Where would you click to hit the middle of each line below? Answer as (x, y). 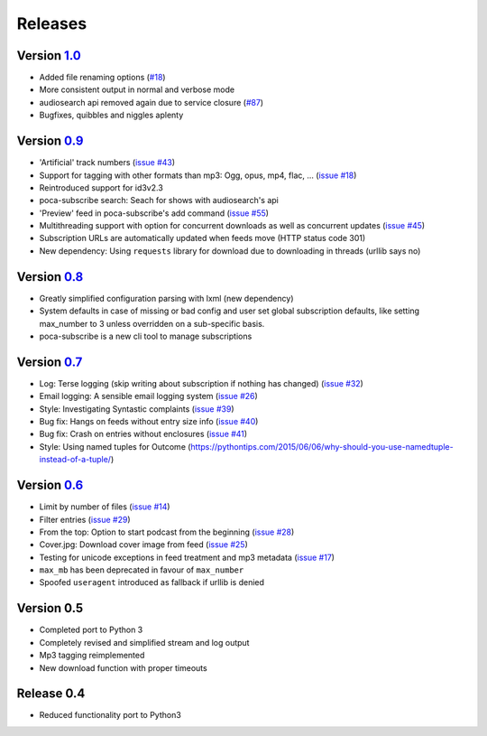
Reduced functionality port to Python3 (110, 715)
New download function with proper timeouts (123, 667)
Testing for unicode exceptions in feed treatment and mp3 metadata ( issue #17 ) (187, 557)
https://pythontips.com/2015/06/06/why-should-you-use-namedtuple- (322, 446)
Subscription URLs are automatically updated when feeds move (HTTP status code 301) (202, 238)
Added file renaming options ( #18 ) (102, 78)
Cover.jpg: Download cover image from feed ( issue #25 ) (143, 545)
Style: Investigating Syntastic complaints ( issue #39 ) (137, 409)
